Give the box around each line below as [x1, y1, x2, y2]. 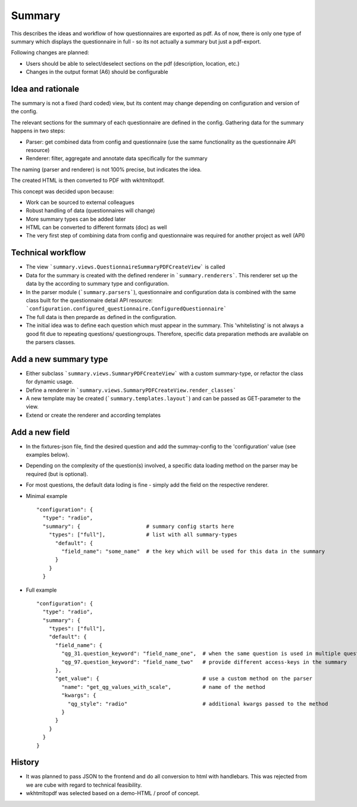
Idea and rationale [11, 84, 80, 94]
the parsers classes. [26, 338, 76, 345]
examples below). [26, 451, 70, 459]
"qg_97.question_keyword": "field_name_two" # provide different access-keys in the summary [61, 658, 347, 665]
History [11, 757, 40, 768]
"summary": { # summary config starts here [42, 522, 234, 530]
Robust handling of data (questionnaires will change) [26, 207, 155, 214]
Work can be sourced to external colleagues [26, 199, 135, 206]
